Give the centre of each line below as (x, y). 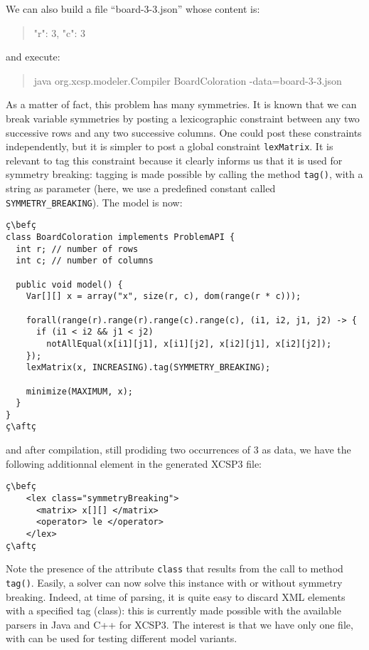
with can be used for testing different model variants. (122, 638)
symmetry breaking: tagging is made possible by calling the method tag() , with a (184, 174)
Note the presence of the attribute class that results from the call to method (175, 568)
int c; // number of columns (85, 261)
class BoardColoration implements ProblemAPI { (121, 237)
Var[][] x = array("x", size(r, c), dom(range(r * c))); (164, 297)
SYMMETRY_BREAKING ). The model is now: (94, 202)
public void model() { (69, 284)
